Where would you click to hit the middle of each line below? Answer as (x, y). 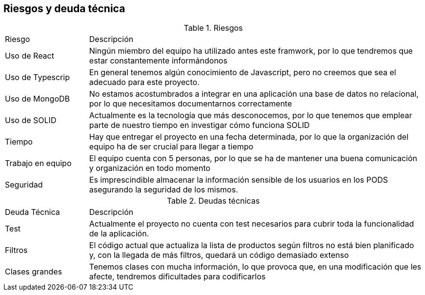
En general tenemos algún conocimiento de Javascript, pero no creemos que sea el (243, 73)
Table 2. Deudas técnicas (213, 201)
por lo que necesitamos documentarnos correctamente (191, 104)
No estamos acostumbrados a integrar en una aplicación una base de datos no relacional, (254, 94)
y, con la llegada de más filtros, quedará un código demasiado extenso (219, 255)
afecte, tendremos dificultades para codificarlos (177, 277)
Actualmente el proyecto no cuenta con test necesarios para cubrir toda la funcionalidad (252, 224)
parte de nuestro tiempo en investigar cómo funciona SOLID (199, 125)
